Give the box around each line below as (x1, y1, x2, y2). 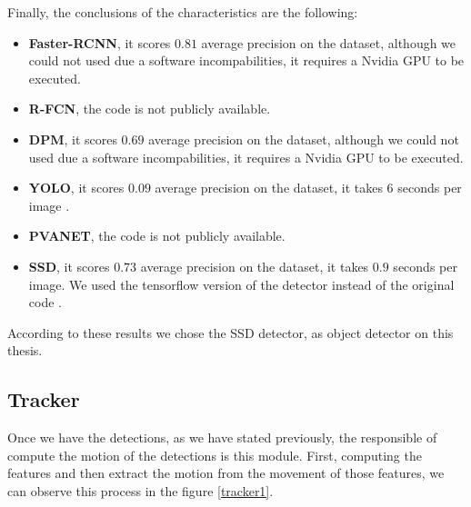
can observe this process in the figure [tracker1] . (7, 481, 274, 500)
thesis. (7, 341, 43, 360)
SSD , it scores (28, 256, 110, 275)
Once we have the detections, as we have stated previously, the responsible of (7, 428, 437, 447)
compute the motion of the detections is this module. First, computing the (7, 445, 422, 464)
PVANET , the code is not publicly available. (28, 226, 286, 245)
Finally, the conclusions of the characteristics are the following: (7, 3, 358, 21)
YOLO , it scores (28, 178, 125, 197)
